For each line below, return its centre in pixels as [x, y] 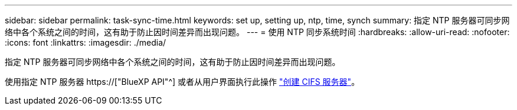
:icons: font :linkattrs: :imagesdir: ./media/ [86, 42]
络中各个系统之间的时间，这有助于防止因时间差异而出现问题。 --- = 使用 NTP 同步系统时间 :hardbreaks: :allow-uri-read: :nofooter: [257, 32]
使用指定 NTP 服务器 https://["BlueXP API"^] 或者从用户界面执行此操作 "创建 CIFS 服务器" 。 [182, 82]
